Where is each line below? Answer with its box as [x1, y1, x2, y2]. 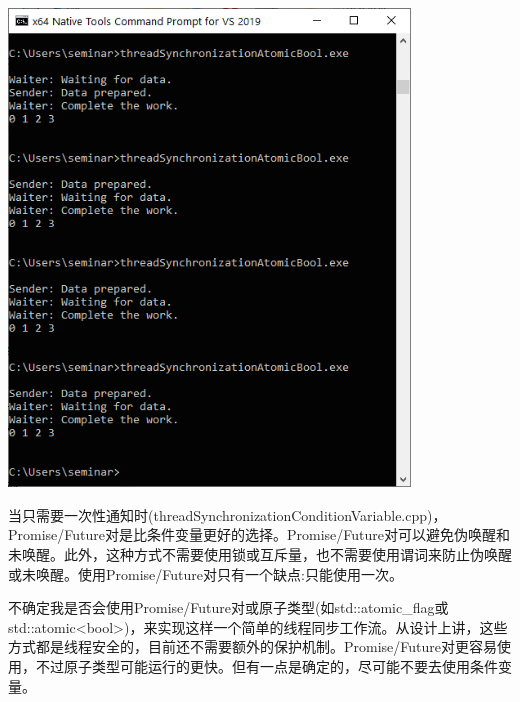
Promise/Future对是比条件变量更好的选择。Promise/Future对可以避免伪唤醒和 [8, 524, 511, 545]
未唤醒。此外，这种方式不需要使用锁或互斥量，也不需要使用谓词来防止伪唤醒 [8, 544, 512, 565]
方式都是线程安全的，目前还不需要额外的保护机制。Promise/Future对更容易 [8, 636, 498, 657]
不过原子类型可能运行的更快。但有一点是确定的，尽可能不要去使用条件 [35, 655, 498, 676]
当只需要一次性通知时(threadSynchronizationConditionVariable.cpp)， [8, 504, 447, 525]
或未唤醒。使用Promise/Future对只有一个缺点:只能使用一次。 [8, 563, 403, 584]
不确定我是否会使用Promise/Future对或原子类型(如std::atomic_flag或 [8, 597, 449, 618]
